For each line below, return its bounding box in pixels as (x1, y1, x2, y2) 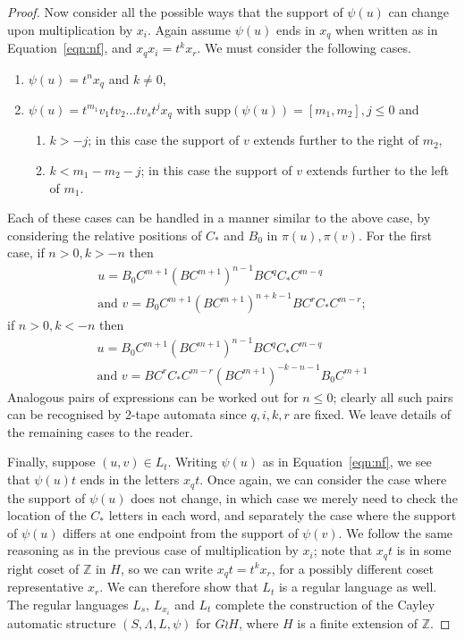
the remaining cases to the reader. (7, 422, 193, 441)
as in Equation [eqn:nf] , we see (262, 452, 432, 471)
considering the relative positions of (7, 225, 202, 244)
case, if (7, 243, 45, 262)
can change (388, 3, 449, 21)
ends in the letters (80, 470, 180, 489)
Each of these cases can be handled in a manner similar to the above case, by (7, 208, 431, 227)
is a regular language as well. (278, 577, 437, 596)
